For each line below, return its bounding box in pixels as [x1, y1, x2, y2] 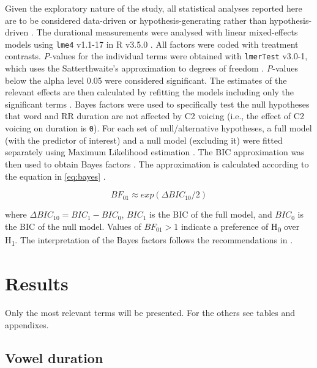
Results [5, 271, 69, 296]
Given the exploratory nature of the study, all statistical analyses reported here [5, 2, 302, 14]
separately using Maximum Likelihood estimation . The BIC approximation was [5, 145, 305, 158]
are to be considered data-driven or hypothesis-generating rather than [5, 13, 267, 26]
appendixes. [5, 318, 49, 331]
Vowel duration [5, 348, 103, 367]
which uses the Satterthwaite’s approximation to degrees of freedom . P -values [5, 62, 299, 75]
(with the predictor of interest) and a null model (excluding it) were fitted [5, 133, 283, 146]
